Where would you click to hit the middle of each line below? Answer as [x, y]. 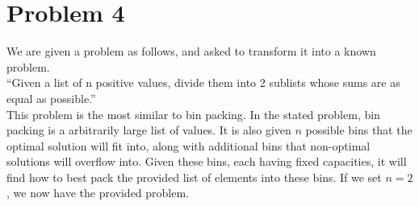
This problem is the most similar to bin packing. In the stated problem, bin [193, 114]
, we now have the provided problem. [98, 193]
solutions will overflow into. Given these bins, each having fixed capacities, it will [207, 161]
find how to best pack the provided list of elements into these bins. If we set [194, 177]
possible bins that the [359, 130]
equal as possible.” [51, 98]
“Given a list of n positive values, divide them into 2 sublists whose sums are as [203, 82]
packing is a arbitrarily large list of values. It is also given [149, 130]
